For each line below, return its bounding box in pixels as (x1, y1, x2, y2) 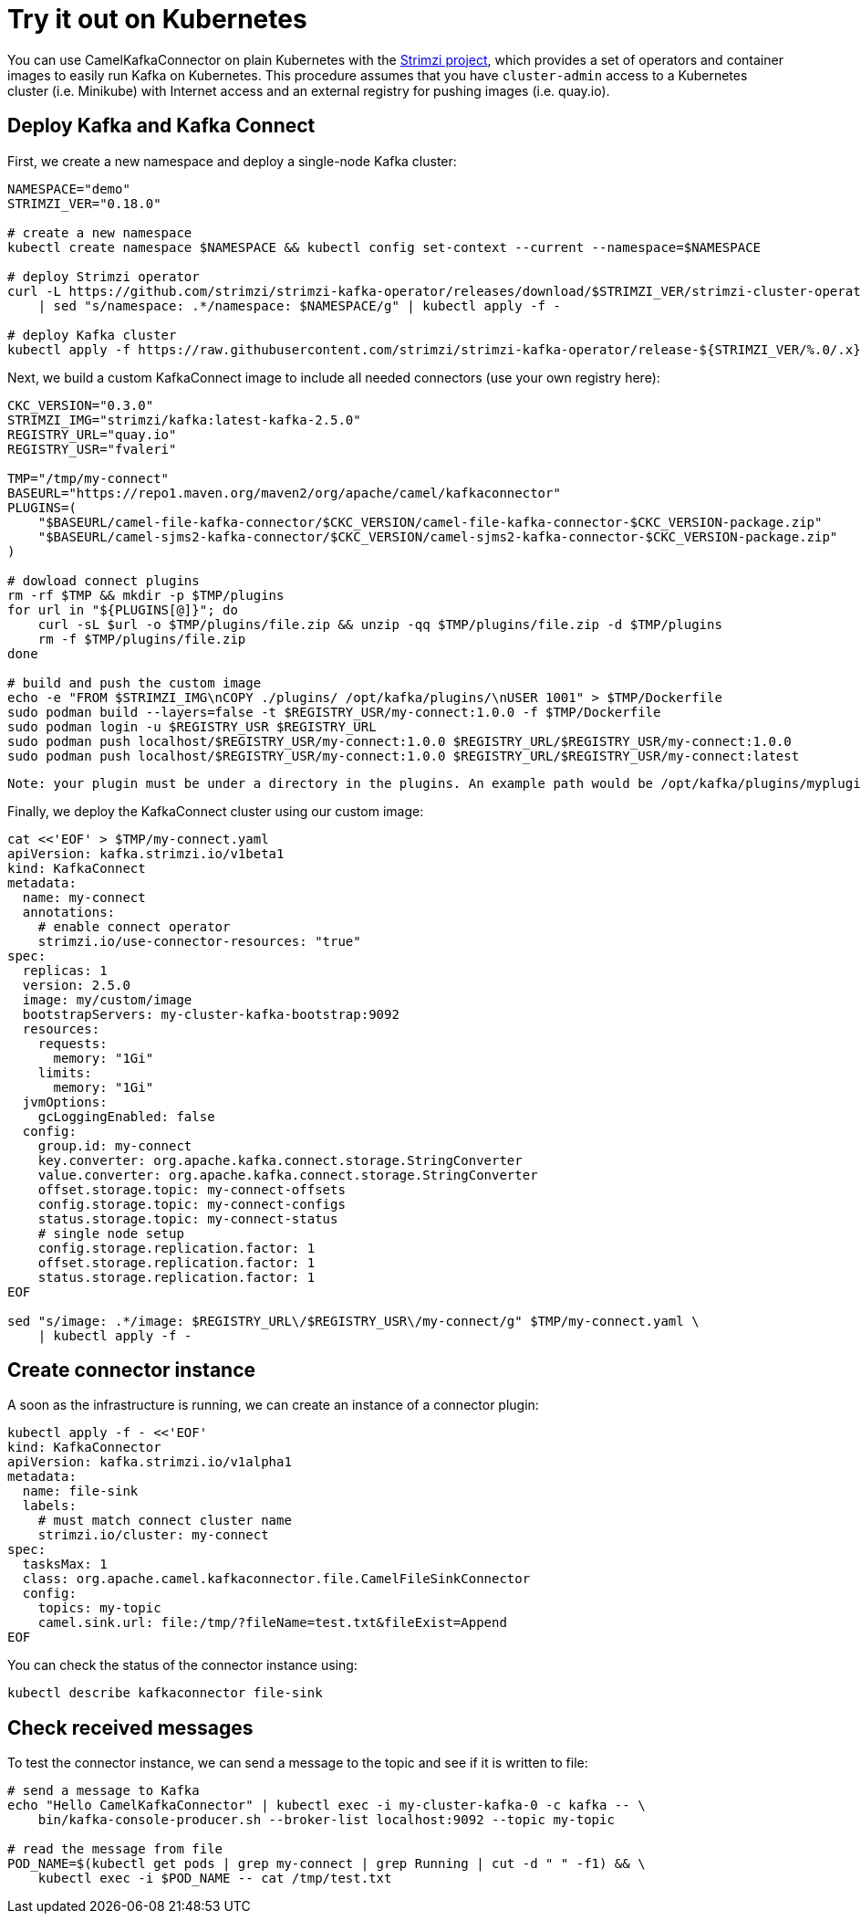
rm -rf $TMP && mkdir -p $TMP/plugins (7, 587, 285, 603)
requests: (37, 1035, 108, 1051)
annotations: (22, 904, 116, 919)
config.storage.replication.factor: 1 (37, 1240, 316, 1255)
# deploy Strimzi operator (7, 268, 200, 284)
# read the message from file (7, 1842, 223, 1857)
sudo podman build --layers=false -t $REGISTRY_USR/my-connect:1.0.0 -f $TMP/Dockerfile (7, 704, 661, 719)
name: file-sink (22, 1484, 139, 1499)
